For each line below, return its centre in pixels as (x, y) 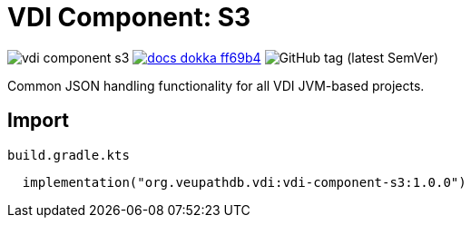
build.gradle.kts (69, 155)
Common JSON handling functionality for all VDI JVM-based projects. (216, 85)
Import (38, 121)
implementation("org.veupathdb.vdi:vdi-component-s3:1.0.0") (244, 182)
